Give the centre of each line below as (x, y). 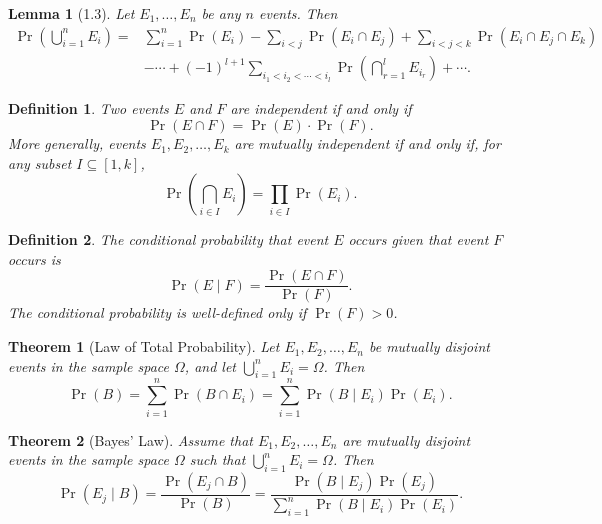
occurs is (34, 258)
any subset (40, 162)
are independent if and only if (321, 108)
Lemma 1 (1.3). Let (71, 13)
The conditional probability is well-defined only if (157, 312)
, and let (210, 365)
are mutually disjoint (406, 439)
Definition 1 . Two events (88, 108)
